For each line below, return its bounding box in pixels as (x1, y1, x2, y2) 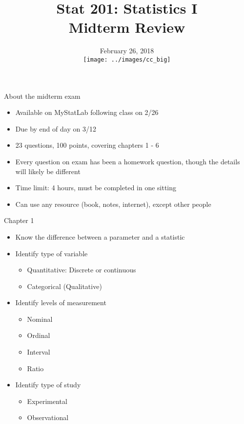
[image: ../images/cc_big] (83, 56, 171, 63)
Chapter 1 (4, 215, 34, 225)
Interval (27, 347, 50, 357)
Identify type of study (15, 379, 81, 390)
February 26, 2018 (100, 45, 154, 56)
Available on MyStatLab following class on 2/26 (15, 107, 159, 117)
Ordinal (27, 330, 50, 340)
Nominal (27, 313, 53, 324)
